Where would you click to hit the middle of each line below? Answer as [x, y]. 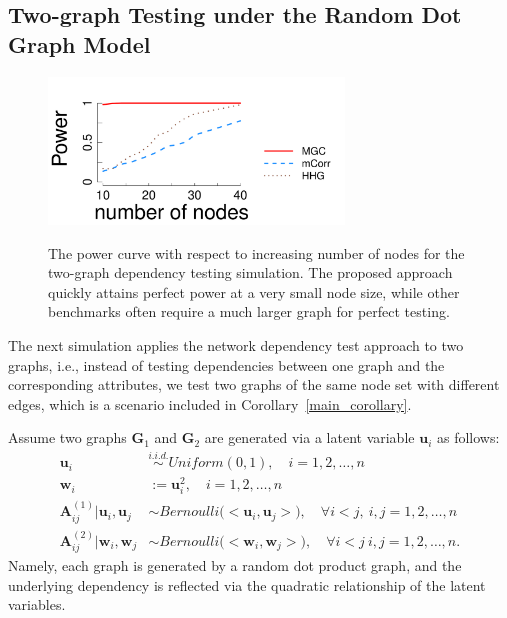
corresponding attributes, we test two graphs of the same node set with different [254, 384]
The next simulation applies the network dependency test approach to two [236, 344]
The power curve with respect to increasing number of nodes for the [256, 252]
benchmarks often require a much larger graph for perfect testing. [249, 311]
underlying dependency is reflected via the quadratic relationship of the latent [247, 584]
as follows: [468, 437]
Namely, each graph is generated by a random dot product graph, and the [235, 564]
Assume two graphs [67, 437]
